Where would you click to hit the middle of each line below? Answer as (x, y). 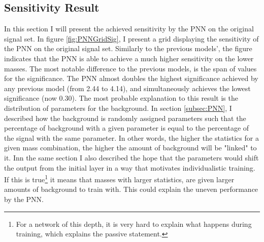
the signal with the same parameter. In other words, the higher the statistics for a (131, 137)
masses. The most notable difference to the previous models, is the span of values (130, 68)
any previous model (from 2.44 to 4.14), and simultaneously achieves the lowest (127, 88)
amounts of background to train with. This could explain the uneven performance (131, 189)
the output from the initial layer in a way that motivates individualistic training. (130, 167)
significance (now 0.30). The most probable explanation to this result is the (121, 98)
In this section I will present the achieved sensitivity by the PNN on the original (129, 29)
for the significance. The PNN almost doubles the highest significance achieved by (131, 78)
